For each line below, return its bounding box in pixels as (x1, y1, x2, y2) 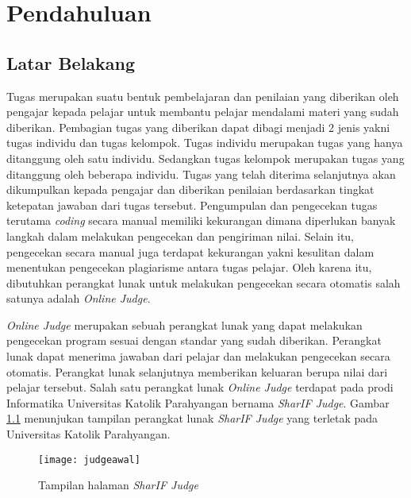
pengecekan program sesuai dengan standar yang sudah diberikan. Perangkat (6, 332, 382, 349)
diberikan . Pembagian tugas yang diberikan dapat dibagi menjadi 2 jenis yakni (6, 118, 390, 135)
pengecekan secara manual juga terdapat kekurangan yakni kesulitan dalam (6, 243, 375, 260)
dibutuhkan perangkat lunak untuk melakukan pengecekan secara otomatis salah (6, 274, 401, 291)
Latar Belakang (6, 50, 136, 75)
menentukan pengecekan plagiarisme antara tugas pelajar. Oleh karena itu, (6, 259, 372, 276)
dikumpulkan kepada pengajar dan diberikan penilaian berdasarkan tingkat (6, 181, 375, 198)
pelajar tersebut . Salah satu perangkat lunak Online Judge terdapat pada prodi (6, 379, 394, 396)
